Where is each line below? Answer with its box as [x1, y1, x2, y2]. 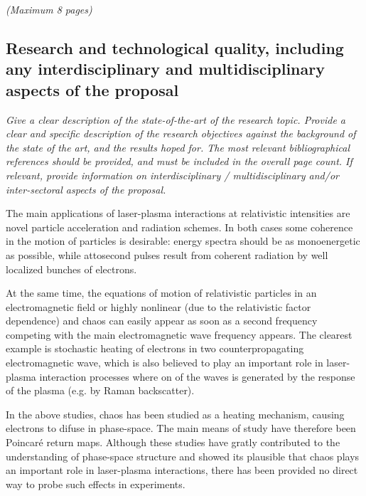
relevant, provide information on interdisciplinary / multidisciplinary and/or [6, 167, 339, 182]
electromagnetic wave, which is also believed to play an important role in [6, 355, 323, 370]
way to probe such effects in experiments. [6, 476, 185, 491]
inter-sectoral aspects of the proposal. [6, 181, 166, 196]
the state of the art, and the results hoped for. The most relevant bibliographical [6, 139, 350, 154]
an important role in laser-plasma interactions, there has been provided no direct [6, 463, 358, 477]
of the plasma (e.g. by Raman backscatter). [6, 383, 195, 398]
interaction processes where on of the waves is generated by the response [39, 369, 355, 384]
